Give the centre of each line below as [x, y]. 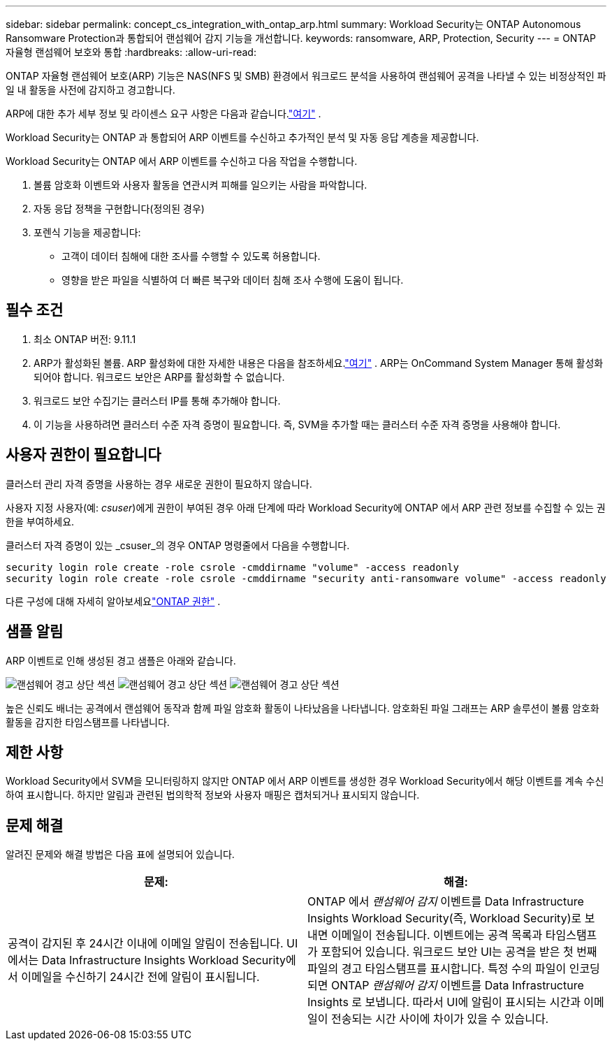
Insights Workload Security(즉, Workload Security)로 [445, 918]
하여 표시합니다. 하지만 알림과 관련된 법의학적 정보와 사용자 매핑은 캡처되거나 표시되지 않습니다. [213, 795]
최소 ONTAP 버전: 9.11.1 [85, 339]
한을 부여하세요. [40, 521]
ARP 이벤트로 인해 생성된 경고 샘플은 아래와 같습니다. [121, 660]
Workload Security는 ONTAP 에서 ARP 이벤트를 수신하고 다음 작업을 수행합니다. [182, 161]
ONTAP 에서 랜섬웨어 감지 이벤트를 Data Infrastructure [446, 902]
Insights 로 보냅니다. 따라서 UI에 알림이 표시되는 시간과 [444, 1002]
